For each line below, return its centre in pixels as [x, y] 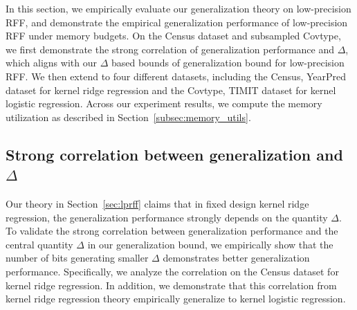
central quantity [39, 244]
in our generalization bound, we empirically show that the [210, 244]
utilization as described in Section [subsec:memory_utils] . [128, 117]
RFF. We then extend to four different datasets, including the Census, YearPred [176, 76]
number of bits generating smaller [77, 258]
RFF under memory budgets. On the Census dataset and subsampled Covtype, [173, 36]
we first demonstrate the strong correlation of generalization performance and [170, 49]
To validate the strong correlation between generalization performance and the [172, 231]
